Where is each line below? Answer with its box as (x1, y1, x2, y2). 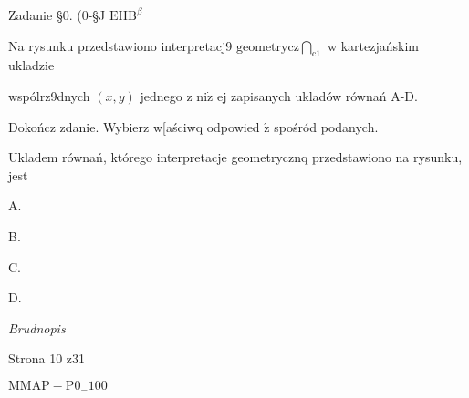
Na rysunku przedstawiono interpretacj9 (8, 36, 233, 55)
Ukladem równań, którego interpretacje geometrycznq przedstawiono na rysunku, (8, 148, 463, 167)
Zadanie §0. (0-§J (8, 5, 106, 24)
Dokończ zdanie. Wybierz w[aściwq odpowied (8, 117, 260, 136)
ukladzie (8, 56, 55, 75)
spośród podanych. (274, 117, 379, 136)
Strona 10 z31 (8, 349, 86, 368)
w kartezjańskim (327, 36, 420, 55)
